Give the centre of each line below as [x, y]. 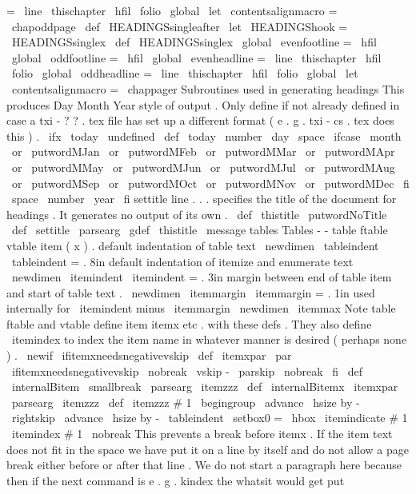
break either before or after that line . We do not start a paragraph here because [204, 465]
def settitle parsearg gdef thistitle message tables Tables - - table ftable [200, 230]
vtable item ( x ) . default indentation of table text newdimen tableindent [193, 245]
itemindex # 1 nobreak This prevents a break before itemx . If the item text [202, 434]
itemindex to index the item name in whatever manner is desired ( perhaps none [209, 339]
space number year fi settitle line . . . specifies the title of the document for [204, 199]
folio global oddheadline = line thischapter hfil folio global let [185, 73]
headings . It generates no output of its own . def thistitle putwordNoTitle [197, 214]
